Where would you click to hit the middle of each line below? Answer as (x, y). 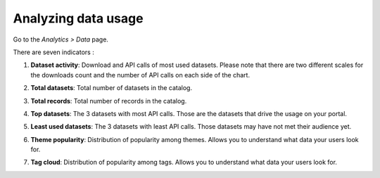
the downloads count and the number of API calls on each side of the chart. (140, 75)
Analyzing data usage (78, 18)
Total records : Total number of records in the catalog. (109, 101)
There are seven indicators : (53, 52)
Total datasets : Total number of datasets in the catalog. (112, 88)
